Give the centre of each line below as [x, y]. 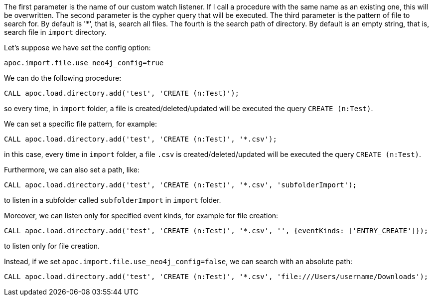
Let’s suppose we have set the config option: [77, 48]
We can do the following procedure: [63, 78]
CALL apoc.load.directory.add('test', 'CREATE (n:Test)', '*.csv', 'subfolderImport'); [181, 185]
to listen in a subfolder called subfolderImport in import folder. [113, 200]
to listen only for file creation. [52, 246]
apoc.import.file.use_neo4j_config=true [84, 63]
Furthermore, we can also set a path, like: [72, 170]
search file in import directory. [55, 32]
